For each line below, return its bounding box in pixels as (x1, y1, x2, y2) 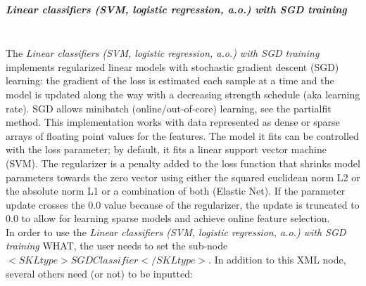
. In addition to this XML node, (208, 252, 346, 267)
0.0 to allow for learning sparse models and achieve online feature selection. (6, 211, 330, 226)
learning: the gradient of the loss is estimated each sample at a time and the (6, 73, 334, 88)
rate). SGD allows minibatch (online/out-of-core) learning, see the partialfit (6, 100, 332, 115)
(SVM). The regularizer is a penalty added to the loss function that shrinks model (6, 155, 360, 170)
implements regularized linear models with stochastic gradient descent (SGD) (6, 59, 339, 74)
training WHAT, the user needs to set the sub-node (6, 238, 228, 253)
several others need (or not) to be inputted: (6, 266, 193, 280)
